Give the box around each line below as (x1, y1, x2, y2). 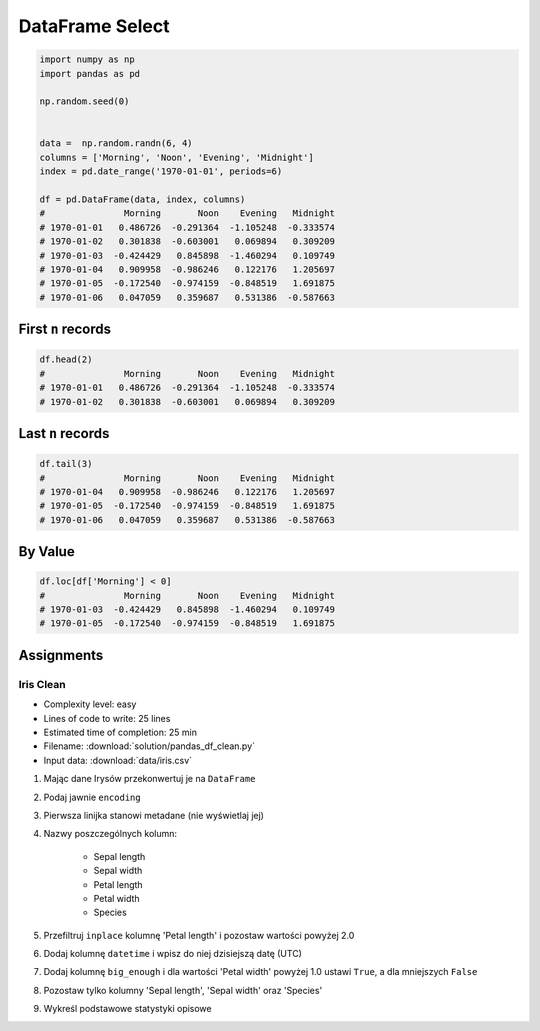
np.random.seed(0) (39, 96, 130, 107)
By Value (18, 543, 75, 560)
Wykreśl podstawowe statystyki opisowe (43, 1003, 212, 1015)
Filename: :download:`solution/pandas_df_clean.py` (43, 740, 255, 752)
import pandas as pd (39, 68, 140, 79)
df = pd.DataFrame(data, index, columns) (39, 194, 246, 205)
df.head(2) (39, 354, 93, 365)
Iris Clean (18, 677, 66, 691)
